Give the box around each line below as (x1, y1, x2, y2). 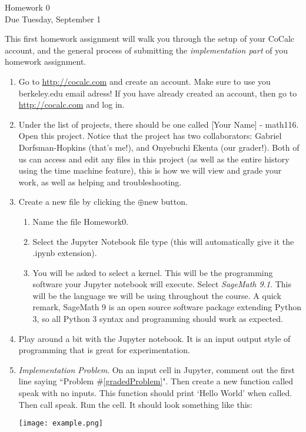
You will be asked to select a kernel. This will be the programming (32, 266, 273, 278)
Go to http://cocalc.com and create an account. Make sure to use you (18, 75, 271, 87)
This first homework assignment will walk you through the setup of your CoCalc (5, 32, 295, 45)
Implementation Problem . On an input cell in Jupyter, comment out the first (18, 363, 295, 375)
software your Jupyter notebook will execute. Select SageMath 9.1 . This (32, 278, 291, 290)
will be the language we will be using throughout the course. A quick (32, 289, 281, 301)
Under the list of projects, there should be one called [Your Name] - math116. (18, 118, 299, 130)
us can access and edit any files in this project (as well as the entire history (18, 152, 290, 165)
